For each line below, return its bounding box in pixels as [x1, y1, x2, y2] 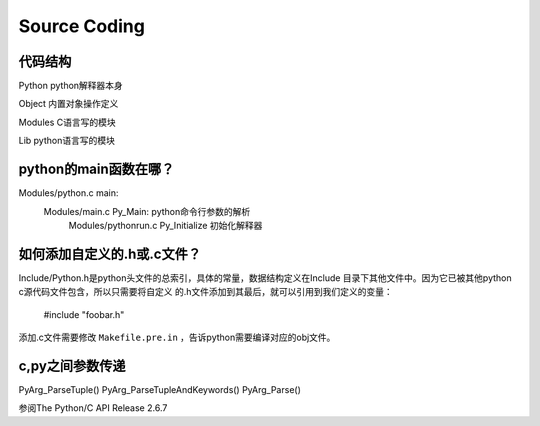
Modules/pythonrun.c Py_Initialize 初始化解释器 [68, 219, 263, 231]
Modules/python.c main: [18, 187, 119, 199]
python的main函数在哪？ [18, 161, 175, 178]
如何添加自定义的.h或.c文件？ [18, 245, 202, 262]
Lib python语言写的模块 [18, 135, 115, 147]
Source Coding [18, 15, 145, 37]
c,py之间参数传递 [18, 357, 126, 374]
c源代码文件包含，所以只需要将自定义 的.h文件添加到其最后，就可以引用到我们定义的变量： [18, 286, 394, 298]
